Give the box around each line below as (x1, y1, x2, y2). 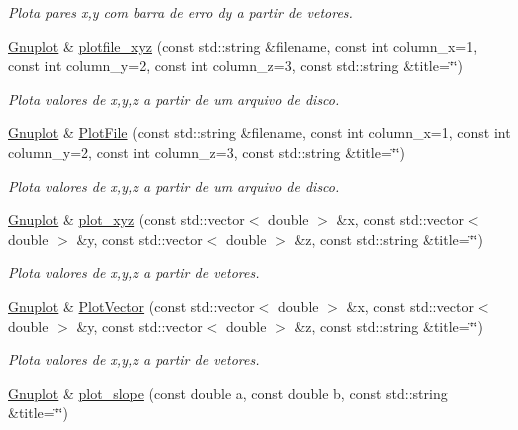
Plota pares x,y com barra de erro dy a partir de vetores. (8, 2, 353, 22)
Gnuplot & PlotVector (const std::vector (8, 295, 255, 316)
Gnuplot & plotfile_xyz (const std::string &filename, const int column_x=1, (8, 35, 478, 56)
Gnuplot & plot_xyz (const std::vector (8, 209, 245, 230)
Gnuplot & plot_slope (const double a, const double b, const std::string (8, 382, 448, 403)
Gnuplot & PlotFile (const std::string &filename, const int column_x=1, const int (8, 122, 511, 143)
